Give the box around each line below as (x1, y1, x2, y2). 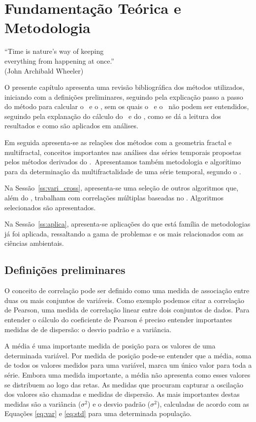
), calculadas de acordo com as (157, 398, 249, 409)
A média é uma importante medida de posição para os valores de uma (4, 341, 216, 351)
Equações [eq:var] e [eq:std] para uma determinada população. (4, 408, 192, 419)
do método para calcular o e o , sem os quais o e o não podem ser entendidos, (4, 101, 249, 112)
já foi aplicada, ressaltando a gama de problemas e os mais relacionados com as (4, 228, 244, 238)
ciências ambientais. (4, 238, 64, 248)
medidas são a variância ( (4, 398, 81, 409)
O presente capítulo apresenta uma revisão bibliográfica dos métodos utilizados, (4, 82, 245, 92)
